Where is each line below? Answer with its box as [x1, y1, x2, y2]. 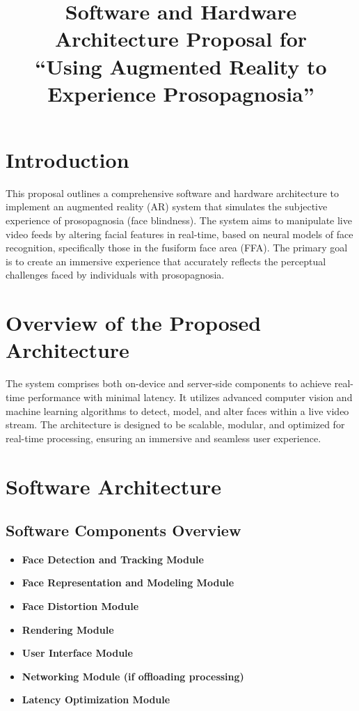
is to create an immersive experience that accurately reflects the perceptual [6, 253, 326, 268]
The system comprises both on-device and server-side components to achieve [6, 376, 332, 391]
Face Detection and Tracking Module [22, 552, 204, 566]
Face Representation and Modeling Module [22, 575, 234, 590]
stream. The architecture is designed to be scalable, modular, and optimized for [6, 417, 345, 432]
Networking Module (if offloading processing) [22, 669, 244, 683]
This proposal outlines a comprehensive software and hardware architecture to [6, 185, 339, 200]
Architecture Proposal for [54, 24, 308, 53]
